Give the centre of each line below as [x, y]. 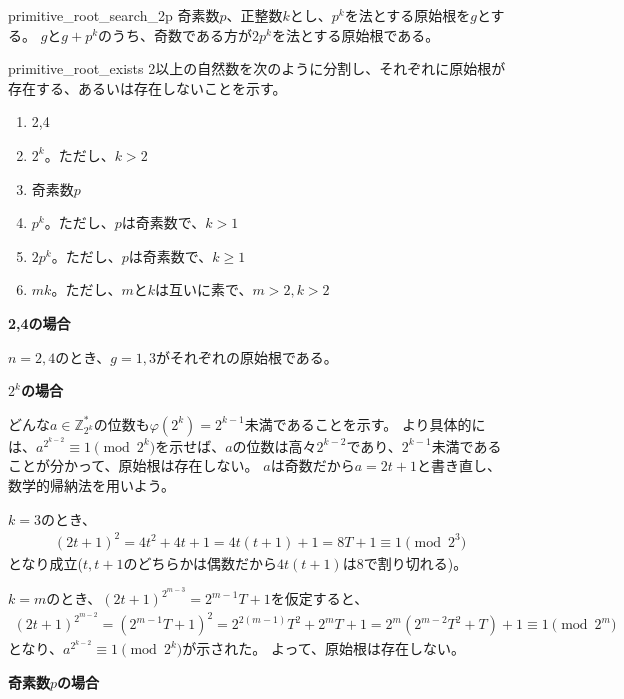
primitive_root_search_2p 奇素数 [114, 15]
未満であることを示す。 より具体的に [365, 423]
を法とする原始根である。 [355, 34]
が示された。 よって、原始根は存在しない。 [324, 648]
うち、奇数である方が [182, 34]
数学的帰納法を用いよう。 [91, 484]
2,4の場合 [39, 322]
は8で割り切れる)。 [405, 562]
